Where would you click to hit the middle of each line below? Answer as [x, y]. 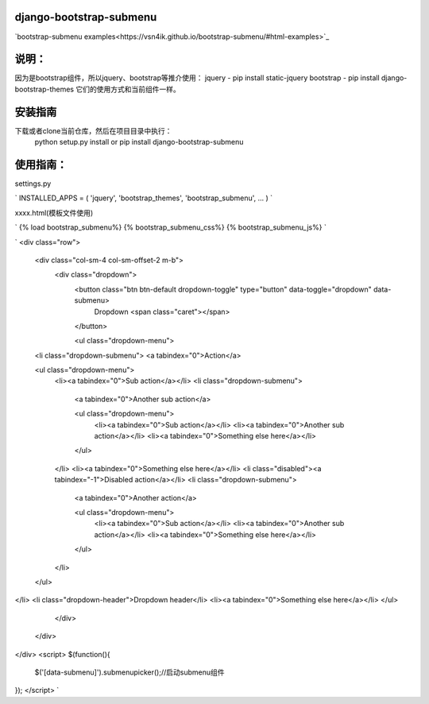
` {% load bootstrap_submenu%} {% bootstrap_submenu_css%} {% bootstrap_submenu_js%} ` [171, 227]
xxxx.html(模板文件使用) [54, 213]
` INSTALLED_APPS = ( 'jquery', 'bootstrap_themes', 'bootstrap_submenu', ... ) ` [144, 198]
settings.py [33, 184]
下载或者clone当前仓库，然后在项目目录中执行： [93, 130]
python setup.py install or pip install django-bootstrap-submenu [139, 142]
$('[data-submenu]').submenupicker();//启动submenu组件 [129, 672]
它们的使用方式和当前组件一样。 [128, 89]
